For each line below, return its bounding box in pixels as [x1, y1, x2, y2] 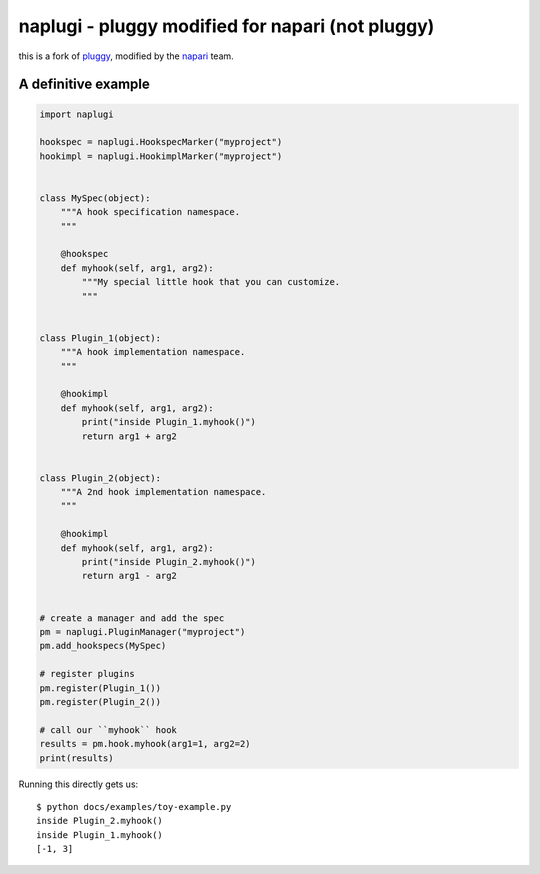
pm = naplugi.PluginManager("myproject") [39, 626, 246, 637]
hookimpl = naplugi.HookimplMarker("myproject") [39, 150, 283, 162]
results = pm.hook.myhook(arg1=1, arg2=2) [39, 738, 251, 750]
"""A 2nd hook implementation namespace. [60, 486, 267, 498]
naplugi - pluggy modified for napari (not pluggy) [18, 15, 435, 37]
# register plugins [39, 668, 135, 680]
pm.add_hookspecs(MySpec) [39, 640, 167, 652]
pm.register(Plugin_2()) [39, 696, 162, 707]
